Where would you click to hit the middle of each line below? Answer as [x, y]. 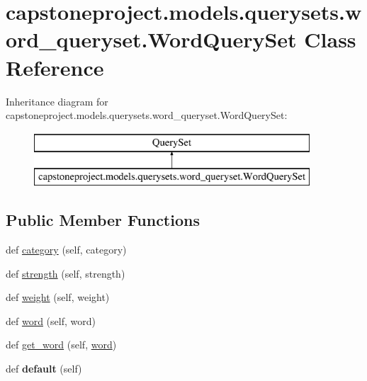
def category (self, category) [66, 250]
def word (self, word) [51, 320]
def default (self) [44, 369]
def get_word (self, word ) [61, 345]
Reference [55, 67]
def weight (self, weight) [58, 297]
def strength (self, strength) [66, 273]
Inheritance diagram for [57, 101]
